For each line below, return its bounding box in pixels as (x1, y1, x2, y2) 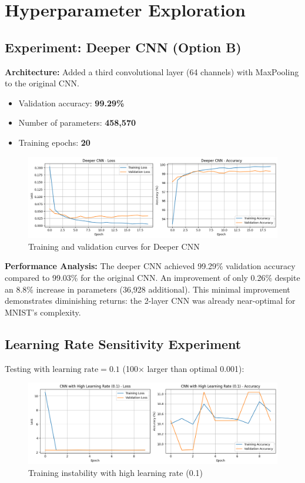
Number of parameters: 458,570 (18, 116, 136, 129)
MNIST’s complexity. (5, 306, 81, 318)
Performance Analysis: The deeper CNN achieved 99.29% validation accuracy (5, 260, 296, 272)
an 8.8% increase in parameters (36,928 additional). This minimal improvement (5, 283, 290, 295)
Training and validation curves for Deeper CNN (28, 240, 200, 252)
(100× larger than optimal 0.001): (122, 362, 244, 374)
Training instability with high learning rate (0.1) (28, 466, 203, 478)
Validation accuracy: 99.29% (18, 96, 125, 109)
